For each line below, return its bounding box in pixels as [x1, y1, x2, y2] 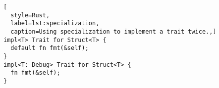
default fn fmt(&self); [10, 44, 89, 52]
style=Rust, [10, 11, 50, 19]
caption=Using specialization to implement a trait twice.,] [10, 28, 217, 35]
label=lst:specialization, [10, 20, 100, 27]
